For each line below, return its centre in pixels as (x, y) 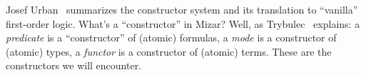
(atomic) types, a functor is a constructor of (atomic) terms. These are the (169, 51)
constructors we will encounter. (74, 65)
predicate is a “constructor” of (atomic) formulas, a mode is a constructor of (171, 37)
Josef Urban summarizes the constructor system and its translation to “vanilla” (182, 9)
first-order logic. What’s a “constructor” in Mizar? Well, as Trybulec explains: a (183, 23)
